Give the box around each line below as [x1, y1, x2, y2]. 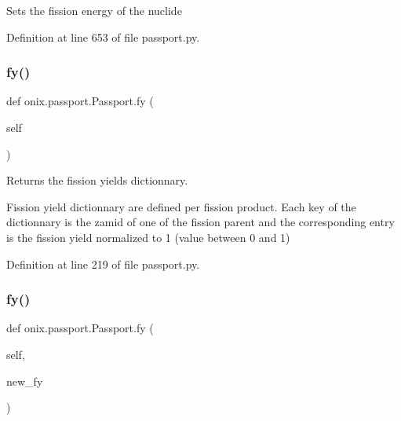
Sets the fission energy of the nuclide [6, 2, 182, 18]
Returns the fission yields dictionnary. [6, 172, 188, 189]
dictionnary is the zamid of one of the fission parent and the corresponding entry [6, 214, 395, 230]
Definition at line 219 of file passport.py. [6, 255, 200, 272]
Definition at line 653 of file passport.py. [6, 28, 200, 45]
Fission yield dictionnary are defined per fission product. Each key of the [6, 198, 356, 214]
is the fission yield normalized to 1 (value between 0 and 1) [6, 229, 290, 245]
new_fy [6, 372, 43, 389]
